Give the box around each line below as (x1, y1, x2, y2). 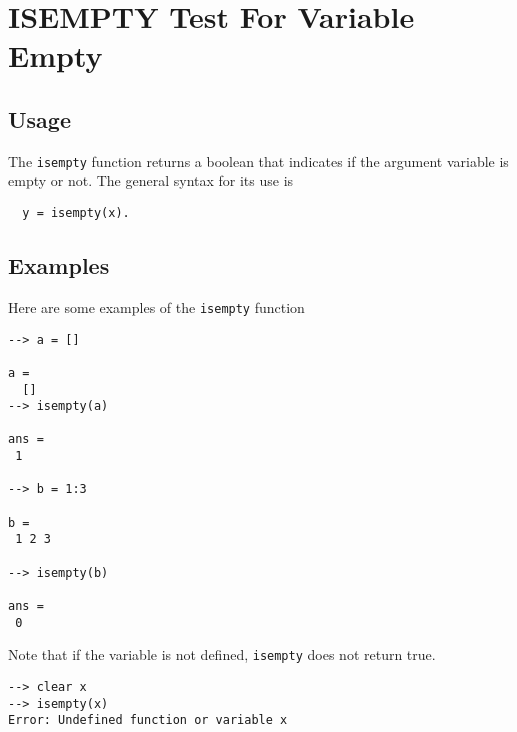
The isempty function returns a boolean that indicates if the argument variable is (8, 150, 509, 171)
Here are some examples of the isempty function (8, 296, 305, 317)
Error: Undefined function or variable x (8, 713, 288, 728)
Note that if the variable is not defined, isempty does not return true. (8, 644, 436, 665)
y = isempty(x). (22, 206, 130, 221)
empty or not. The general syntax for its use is (8, 170, 294, 191)
